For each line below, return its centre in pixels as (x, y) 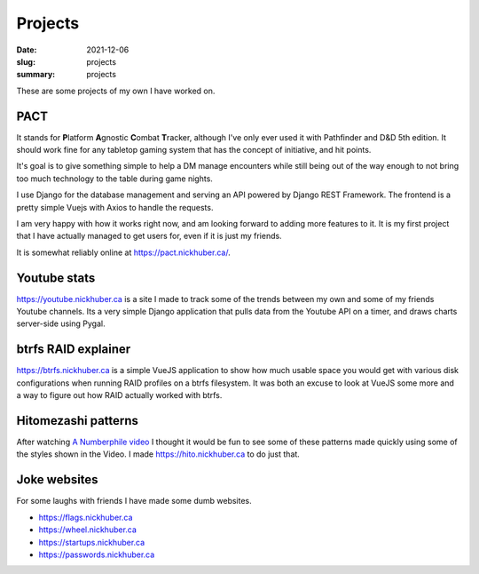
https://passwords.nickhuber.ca (97, 554)
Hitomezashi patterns (78, 421)
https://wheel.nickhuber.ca (88, 530)
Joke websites (57, 480)
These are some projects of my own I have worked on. (116, 91)
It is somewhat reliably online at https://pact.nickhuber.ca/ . (123, 252)
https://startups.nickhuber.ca (92, 542)
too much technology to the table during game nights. (114, 179)
